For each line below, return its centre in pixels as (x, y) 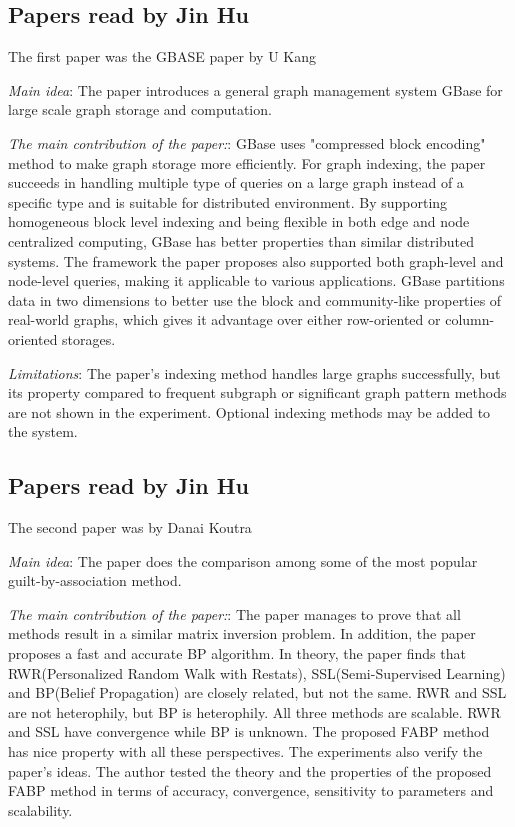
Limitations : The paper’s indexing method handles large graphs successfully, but (254, 372)
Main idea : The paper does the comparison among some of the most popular (243, 560)
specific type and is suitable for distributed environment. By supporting (228, 201)
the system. (43, 431)
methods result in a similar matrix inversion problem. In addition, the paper (242, 633)
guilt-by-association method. (95, 580)
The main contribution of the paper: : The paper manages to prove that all (234, 613)
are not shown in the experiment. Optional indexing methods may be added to (249, 411)
